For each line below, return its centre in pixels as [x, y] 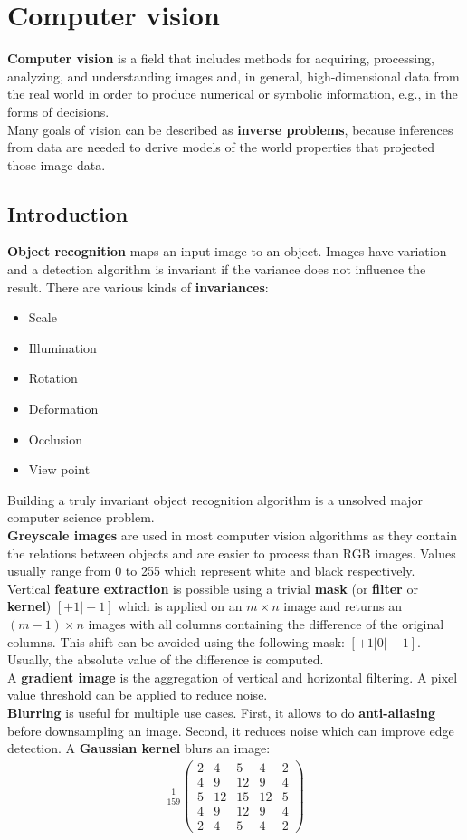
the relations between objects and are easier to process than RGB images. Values [232, 553]
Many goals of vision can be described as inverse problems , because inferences [230, 129]
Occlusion [55, 439]
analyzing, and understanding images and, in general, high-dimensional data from [233, 76]
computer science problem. [81, 517]
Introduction [68, 213]
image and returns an [343, 606]
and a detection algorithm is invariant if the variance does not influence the [217, 269]
